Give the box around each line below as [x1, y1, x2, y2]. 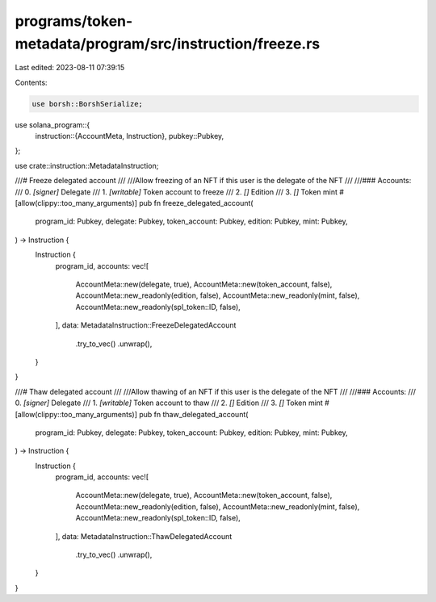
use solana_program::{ [15, 119, 90, 129]
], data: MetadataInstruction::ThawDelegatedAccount [55, 531, 233, 541]
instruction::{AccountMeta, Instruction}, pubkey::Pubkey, [35, 132, 224, 141]
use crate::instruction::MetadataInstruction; [15, 161, 159, 170]
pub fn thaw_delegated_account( [138, 409, 249, 419]
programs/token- [15, 12, 133, 30]
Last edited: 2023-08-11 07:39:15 [15, 63, 125, 73]
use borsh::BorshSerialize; [31, 99, 143, 108]
